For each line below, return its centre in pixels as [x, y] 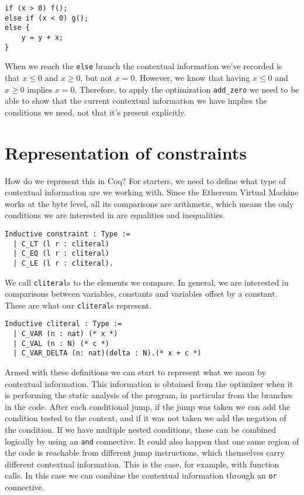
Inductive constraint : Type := [68, 234]
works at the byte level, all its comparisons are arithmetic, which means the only [149, 203]
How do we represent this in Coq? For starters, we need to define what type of [145, 180]
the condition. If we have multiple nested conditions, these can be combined [141, 429]
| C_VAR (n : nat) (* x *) [65, 334]
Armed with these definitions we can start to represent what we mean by [135, 372]
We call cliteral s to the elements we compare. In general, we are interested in [147, 282]
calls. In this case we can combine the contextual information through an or [141, 475]
